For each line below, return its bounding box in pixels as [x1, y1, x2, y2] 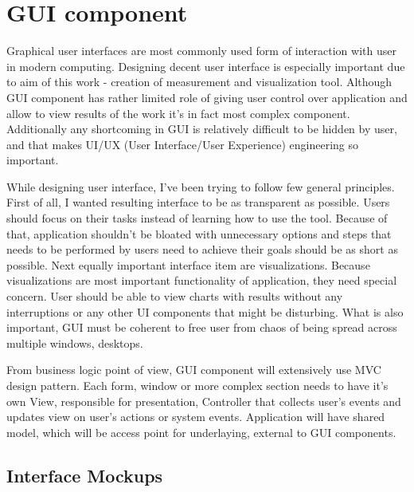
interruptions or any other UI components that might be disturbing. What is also [6, 303, 404, 320]
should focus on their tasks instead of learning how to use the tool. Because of [6, 210, 388, 226]
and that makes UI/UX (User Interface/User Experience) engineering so [6, 136, 359, 152]
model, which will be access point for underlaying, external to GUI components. [6, 423, 396, 440]
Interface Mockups [6, 462, 163, 487]
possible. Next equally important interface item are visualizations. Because [6, 256, 370, 273]
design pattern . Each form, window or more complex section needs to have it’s [6, 377, 389, 393]
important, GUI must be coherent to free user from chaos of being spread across [6, 319, 397, 336]
